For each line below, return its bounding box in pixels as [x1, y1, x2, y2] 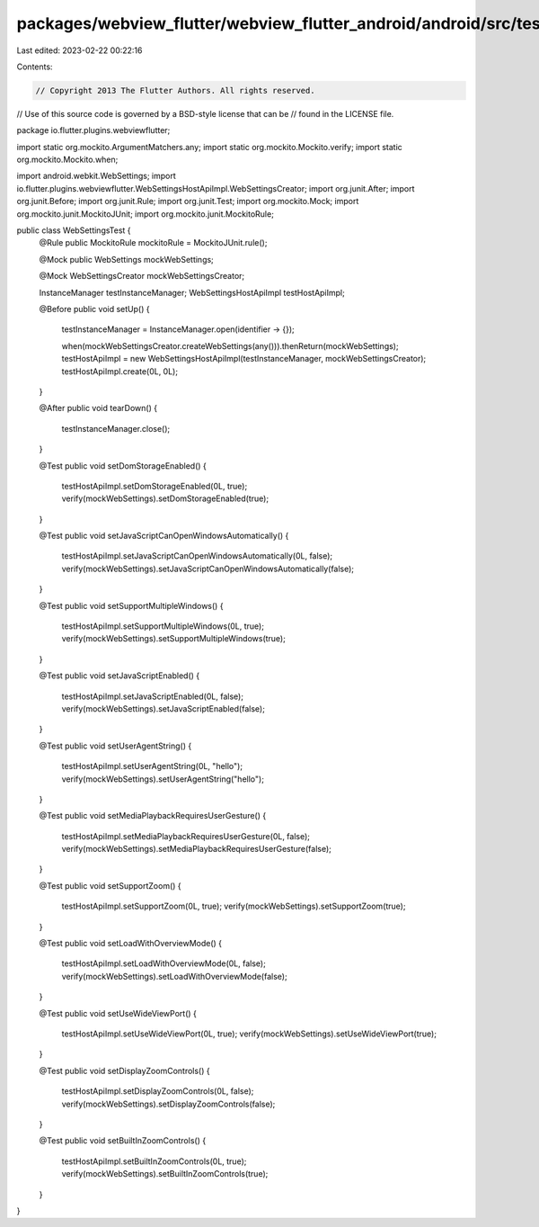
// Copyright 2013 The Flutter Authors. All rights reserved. [35, 85, 315, 95]
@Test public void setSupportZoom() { [39, 880, 181, 891]
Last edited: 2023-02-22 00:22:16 [16, 45, 143, 56]
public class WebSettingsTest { [16, 225, 131, 236]
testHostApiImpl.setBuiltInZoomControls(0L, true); [61, 1156, 247, 1167]
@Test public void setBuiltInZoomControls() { [39, 1135, 207, 1146]
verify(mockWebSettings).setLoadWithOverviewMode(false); [61, 971, 287, 981]
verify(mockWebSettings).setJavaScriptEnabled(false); [61, 703, 265, 714]
